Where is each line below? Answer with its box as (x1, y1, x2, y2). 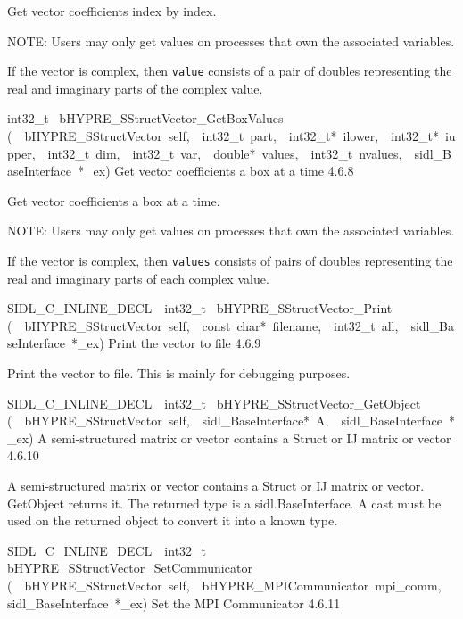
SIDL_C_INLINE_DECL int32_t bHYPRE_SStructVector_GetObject (7, 393, 421, 412)
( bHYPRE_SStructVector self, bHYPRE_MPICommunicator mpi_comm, (7, 575, 442, 594)
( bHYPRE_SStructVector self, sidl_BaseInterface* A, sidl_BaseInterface (7, 411, 443, 430)
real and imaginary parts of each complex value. (7, 268, 269, 287)
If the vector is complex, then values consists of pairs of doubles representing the (7, 252, 453, 269)
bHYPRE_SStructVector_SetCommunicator (7, 558, 252, 577)
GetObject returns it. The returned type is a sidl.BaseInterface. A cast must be (7, 493, 442, 512)
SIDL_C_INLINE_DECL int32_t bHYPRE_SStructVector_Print (7, 299, 393, 318)
